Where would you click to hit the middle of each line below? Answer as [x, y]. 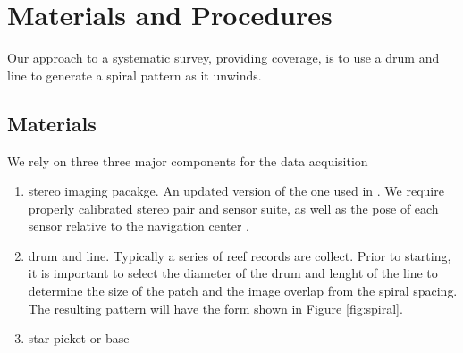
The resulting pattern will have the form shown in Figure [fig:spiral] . [215, 308]
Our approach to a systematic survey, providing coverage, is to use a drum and [223, 58]
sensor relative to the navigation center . [139, 226]
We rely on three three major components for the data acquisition [188, 160]
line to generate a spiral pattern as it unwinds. [135, 75]
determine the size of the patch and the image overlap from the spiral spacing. [243, 291]
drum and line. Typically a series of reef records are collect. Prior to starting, [240, 255]
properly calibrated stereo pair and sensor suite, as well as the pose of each [233, 208]
